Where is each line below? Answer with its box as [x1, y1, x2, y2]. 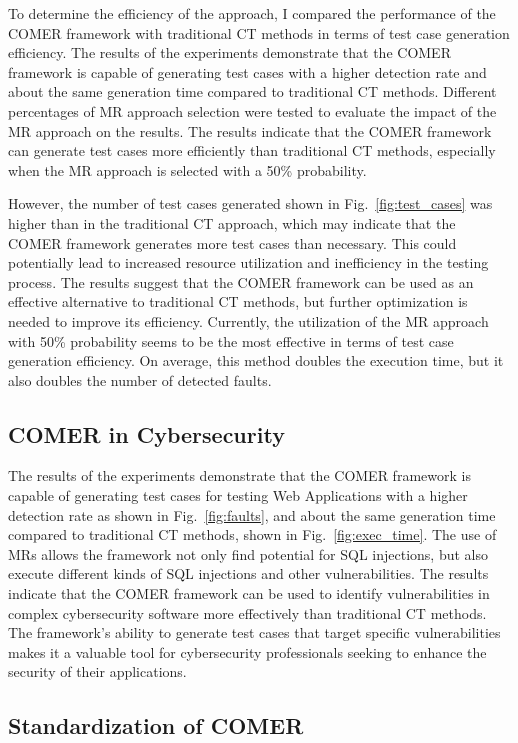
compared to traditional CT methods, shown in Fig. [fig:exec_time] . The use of [8, 524, 497, 545]
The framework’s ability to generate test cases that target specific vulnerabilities [8, 622, 501, 643]
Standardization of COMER [8, 710, 304, 741]
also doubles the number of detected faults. [8, 369, 272, 390]
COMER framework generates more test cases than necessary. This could [8, 232, 457, 253]
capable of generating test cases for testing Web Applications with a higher [8, 485, 468, 506]
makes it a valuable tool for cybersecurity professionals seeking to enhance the [8, 641, 487, 662]
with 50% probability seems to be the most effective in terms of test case [8, 330, 454, 351]
